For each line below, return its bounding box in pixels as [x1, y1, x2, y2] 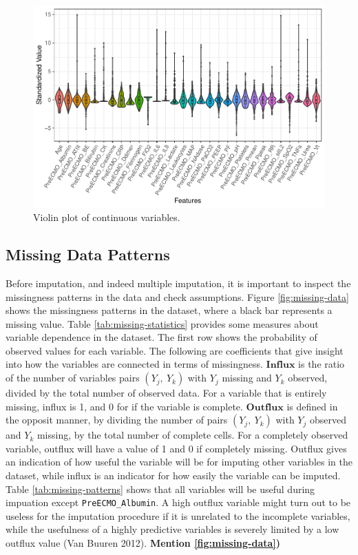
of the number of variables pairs [6, 370, 140, 385]
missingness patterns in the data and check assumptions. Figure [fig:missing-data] [6, 289, 349, 304]
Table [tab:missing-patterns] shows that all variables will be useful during [6, 481, 315, 496]
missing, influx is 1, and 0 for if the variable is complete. [6, 399, 243, 413]
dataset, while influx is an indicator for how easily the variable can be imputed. [6, 468, 341, 483]
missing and [222, 370, 272, 385]
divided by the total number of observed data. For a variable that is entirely [6, 386, 327, 400]
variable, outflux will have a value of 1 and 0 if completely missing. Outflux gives [6, 441, 347, 455]
